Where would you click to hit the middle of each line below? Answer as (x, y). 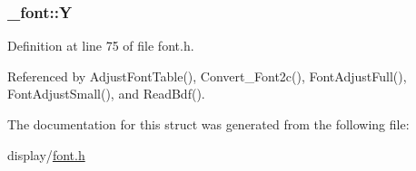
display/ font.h (46, 154)
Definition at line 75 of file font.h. (101, 46)
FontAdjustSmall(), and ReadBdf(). (106, 94)
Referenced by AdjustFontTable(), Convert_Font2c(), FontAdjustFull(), (207, 76)
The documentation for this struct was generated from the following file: (208, 124)
